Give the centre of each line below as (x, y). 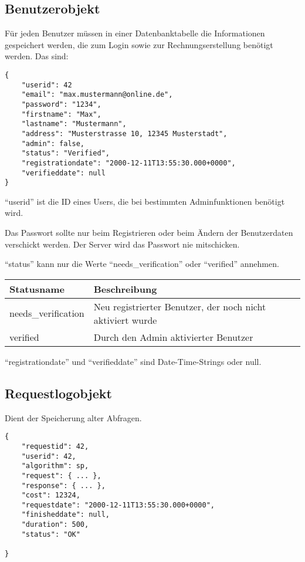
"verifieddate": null (63, 173)
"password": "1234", (61, 104)
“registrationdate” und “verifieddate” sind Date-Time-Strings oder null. (133, 361)
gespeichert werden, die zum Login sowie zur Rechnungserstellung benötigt (139, 44)
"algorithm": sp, (55, 466)
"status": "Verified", (65, 153)
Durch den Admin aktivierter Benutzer (173, 337)
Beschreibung (125, 289)
